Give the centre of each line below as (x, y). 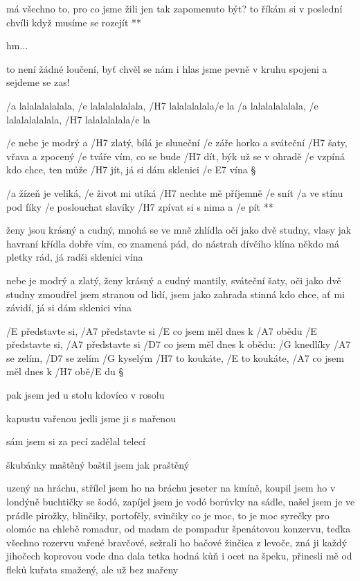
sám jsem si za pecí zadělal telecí (76, 441)
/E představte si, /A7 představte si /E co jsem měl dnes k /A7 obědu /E (162, 330)
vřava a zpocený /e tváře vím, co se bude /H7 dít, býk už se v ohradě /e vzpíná (176, 156)
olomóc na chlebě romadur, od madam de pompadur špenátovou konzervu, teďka (179, 529)
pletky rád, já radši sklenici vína (75, 257)
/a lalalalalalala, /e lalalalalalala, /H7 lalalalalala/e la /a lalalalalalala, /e (162, 105)
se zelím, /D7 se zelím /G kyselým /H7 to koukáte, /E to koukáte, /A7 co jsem (175, 357)
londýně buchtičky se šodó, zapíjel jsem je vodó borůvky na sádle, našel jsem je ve (181, 502)
